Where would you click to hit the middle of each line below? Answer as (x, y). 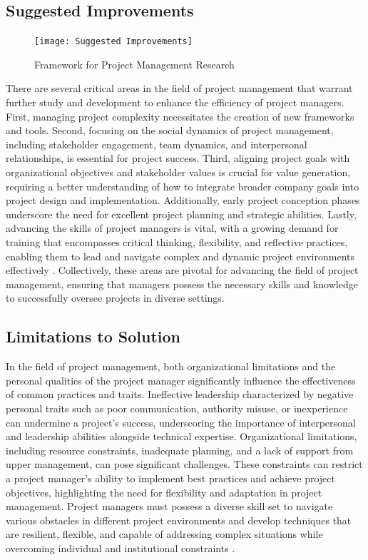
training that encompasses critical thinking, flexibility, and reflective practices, (177, 241)
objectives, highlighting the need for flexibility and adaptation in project (164, 492)
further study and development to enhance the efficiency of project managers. (175, 102)
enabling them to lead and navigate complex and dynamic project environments (180, 256)
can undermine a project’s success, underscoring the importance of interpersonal (181, 422)
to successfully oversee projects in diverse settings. (115, 298)
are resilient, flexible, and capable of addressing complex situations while (164, 534)
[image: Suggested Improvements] (113, 42)
